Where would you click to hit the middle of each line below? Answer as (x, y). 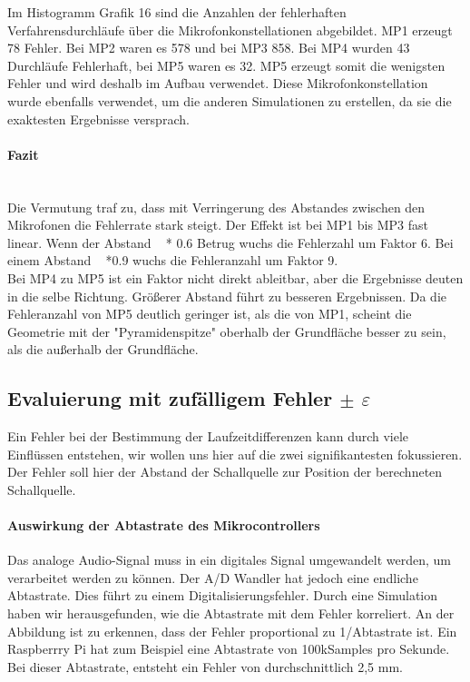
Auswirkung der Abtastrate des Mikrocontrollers (164, 525)
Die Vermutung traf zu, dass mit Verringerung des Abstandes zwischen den (216, 207)
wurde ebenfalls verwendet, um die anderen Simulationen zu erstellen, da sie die (230, 100)
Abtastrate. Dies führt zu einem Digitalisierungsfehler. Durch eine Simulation (223, 595)
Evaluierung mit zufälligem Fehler (170, 398)
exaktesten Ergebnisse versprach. (98, 119)
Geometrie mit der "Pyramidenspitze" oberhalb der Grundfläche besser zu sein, (227, 331)
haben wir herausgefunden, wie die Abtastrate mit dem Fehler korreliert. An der (231, 613)
